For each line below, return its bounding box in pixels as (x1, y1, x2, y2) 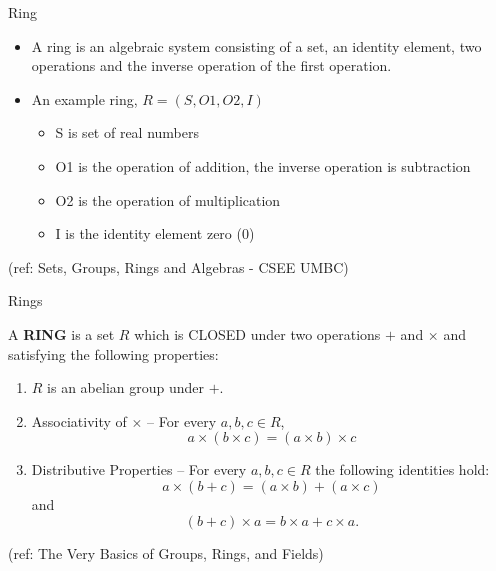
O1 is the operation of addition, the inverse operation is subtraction (55, 155, 471, 176)
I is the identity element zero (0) (55, 223, 255, 244)
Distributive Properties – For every (31, 459, 247, 480)
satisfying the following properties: (8, 343, 219, 364)
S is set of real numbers (55, 122, 199, 143)
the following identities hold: (315, 459, 490, 480)
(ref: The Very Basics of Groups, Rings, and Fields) (8, 542, 324, 563)
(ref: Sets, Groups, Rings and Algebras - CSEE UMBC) (8, 256, 349, 277)
